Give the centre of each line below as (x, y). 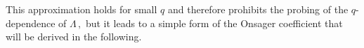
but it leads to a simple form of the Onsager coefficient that (214, 23)
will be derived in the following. (74, 37)
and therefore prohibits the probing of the (258, 9)
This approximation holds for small (82, 9)
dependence (31, 23)
